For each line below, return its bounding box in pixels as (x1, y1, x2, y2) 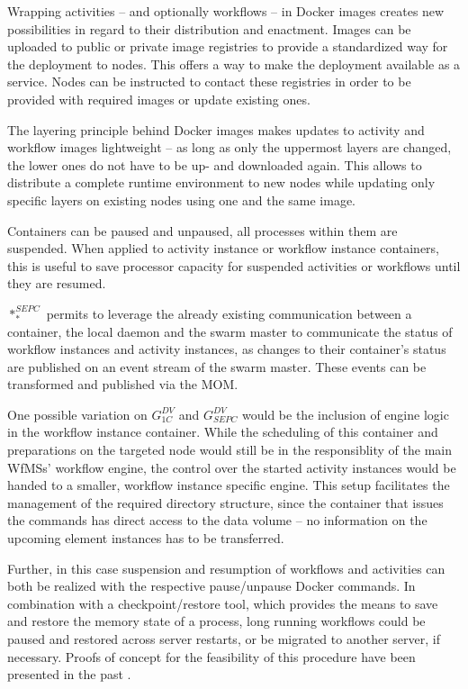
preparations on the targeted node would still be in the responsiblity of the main (7, 440, 453, 459)
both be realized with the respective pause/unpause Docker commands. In (7, 576, 416, 595)
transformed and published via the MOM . (7, 375, 238, 394)
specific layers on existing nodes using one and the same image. (7, 190, 356, 209)
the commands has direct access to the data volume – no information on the (7, 511, 427, 530)
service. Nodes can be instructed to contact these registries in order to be (7, 72, 411, 91)
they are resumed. (7, 274, 106, 293)
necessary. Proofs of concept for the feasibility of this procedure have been (7, 647, 416, 666)
